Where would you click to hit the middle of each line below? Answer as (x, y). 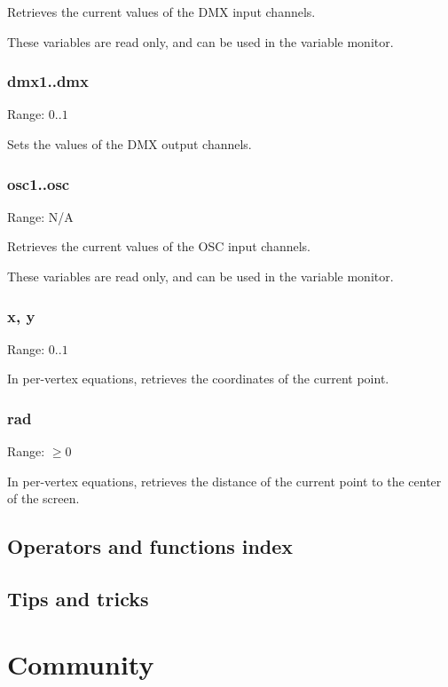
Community (81, 663)
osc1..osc (39, 183)
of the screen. (43, 498)
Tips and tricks (78, 599)
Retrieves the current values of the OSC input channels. (159, 246)
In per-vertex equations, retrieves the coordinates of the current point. (198, 379)
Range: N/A (40, 216)
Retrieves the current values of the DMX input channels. (161, 12)
